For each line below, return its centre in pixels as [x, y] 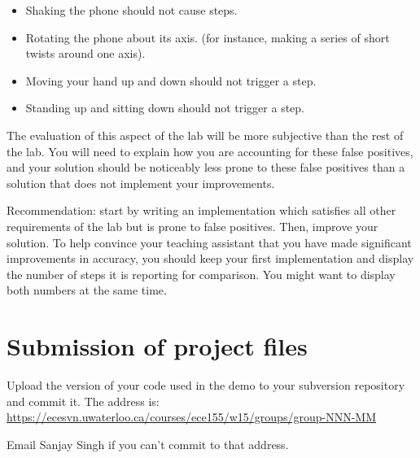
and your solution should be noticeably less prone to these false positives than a [206, 167]
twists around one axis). [85, 53]
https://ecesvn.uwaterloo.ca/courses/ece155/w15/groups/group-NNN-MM [191, 417]
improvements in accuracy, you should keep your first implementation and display [210, 258]
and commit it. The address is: [83, 401]
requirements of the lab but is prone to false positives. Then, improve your [192, 226]
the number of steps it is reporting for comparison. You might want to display [201, 274]
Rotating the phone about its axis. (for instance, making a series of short [208, 37]
